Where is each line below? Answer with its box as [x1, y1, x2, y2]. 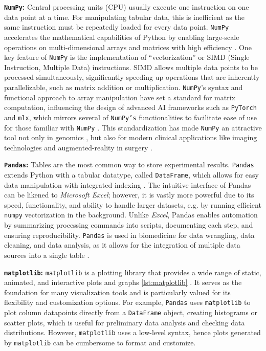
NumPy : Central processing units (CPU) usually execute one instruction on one [4, 2, 249, 12]
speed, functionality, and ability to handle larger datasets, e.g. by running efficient [4, 199, 261, 210]
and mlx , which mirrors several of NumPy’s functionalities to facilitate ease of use [4, 112, 257, 122]
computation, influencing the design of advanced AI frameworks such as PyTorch [4, 102, 257, 113]
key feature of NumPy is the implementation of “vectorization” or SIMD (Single [4, 52, 250, 62]
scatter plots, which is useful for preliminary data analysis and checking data [4, 317, 245, 327]
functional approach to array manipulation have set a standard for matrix [4, 92, 235, 102]
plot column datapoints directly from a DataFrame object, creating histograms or [4, 307, 257, 318]
